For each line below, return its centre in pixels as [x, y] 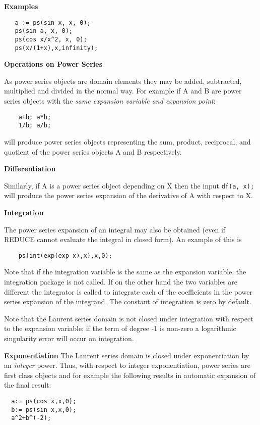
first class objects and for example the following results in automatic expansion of [130, 375]
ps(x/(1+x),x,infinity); [56, 48]
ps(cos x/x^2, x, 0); [51, 39]
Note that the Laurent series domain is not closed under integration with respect [129, 318]
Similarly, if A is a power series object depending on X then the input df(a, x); [129, 185]
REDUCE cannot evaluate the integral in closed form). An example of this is [123, 239]
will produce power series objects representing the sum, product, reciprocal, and [127, 141]
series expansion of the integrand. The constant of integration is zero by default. [128, 301]
